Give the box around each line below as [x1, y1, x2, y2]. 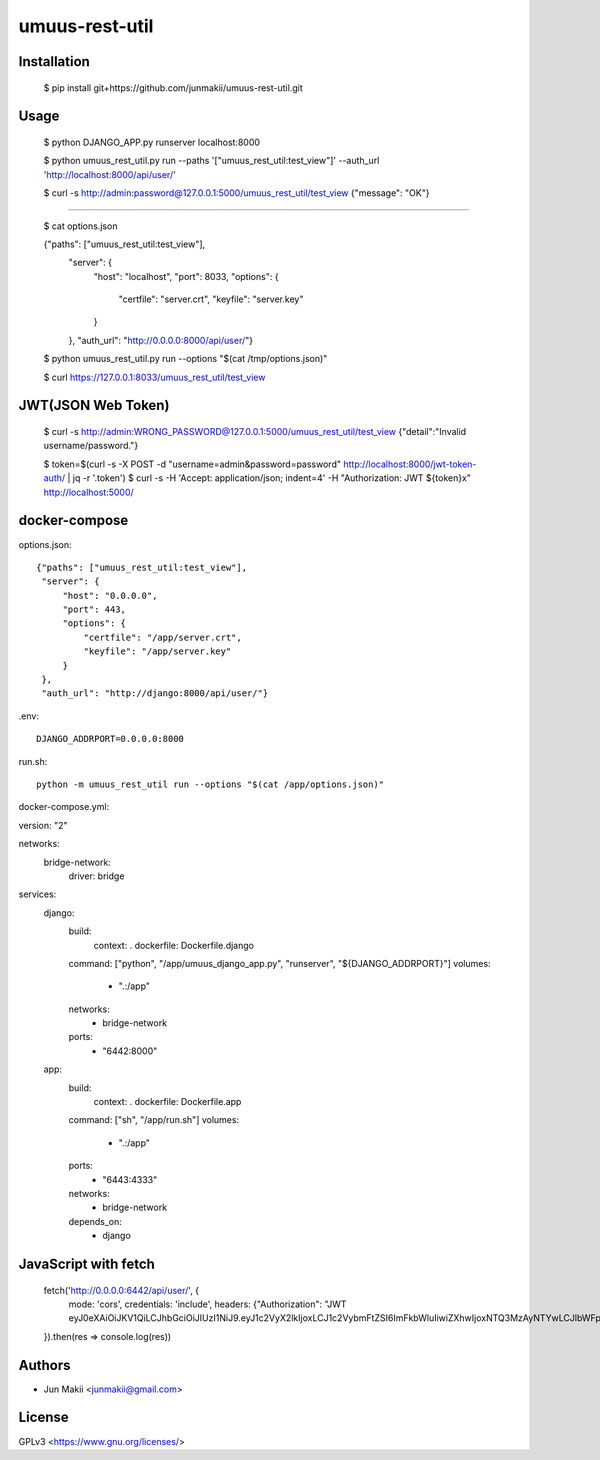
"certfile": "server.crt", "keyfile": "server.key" [118, 293, 304, 305]
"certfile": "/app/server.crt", [83, 631, 242, 643]
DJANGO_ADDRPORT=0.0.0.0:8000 [36, 733, 185, 745]
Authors [18, 1356, 71, 1374]
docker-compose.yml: [18, 801, 110, 813]
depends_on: [68, 1215, 122, 1227]
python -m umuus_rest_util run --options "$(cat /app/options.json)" [36, 779, 385, 790]
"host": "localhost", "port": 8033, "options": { [93, 270, 279, 282]
